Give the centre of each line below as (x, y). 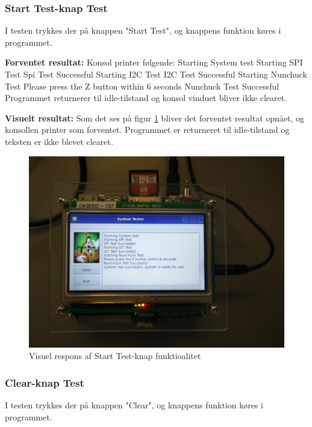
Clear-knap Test (45, 382)
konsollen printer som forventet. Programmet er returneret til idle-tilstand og (147, 130)
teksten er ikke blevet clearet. (59, 141)
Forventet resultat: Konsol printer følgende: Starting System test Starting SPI (154, 62)
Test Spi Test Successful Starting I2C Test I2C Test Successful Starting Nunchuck (156, 74)
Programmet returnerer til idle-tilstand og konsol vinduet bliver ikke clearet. (146, 98)
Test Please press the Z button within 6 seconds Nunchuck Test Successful (142, 86)
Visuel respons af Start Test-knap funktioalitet (115, 356)
